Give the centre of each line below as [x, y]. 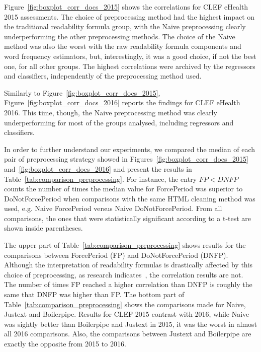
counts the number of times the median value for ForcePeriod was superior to [123, 189]
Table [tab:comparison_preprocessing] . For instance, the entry [101, 179]
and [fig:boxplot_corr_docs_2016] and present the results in [98, 168]
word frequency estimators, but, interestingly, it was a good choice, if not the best [130, 56]
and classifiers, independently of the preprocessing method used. [103, 76]
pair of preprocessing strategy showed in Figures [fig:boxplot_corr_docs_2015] [126, 159]
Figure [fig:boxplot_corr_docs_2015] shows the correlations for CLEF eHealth [126, 7]
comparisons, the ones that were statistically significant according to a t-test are [128, 218]
